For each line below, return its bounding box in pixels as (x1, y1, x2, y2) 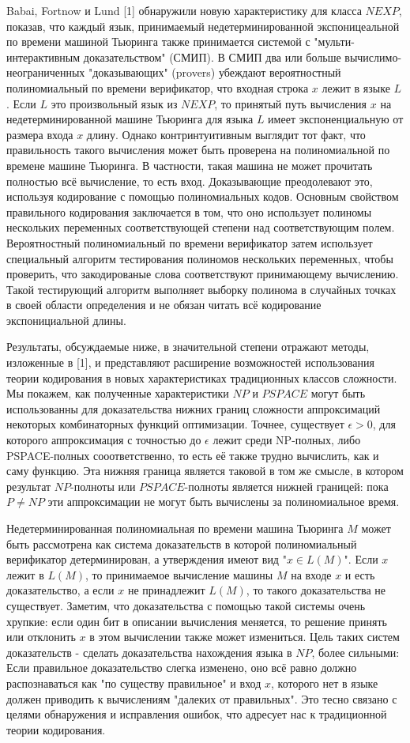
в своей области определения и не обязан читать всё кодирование (6, 296, 322, 313)
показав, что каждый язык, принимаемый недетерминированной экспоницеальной (6, 17, 400, 34)
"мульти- (314, 33, 355, 50)
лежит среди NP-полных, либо (213, 432, 361, 448)
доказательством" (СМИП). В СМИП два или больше (83, 48, 341, 65)
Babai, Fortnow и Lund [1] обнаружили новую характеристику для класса (6, 2, 362, 18)
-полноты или (70, 477, 136, 494)
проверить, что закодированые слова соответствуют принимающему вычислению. (6, 266, 399, 282)
